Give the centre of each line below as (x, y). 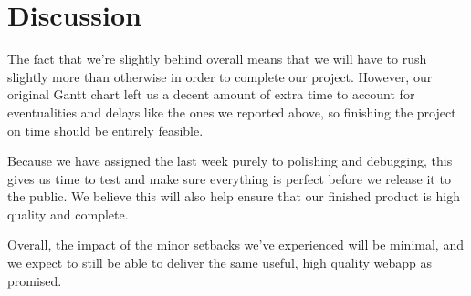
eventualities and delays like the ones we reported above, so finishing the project (232, 112)
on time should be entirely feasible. (105, 130)
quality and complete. (68, 214)
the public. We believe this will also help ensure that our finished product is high (234, 196)
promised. (35, 280)
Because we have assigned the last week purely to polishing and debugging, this (230, 161)
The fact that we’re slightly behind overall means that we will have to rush (217, 59)
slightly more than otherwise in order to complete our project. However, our (220, 76)
